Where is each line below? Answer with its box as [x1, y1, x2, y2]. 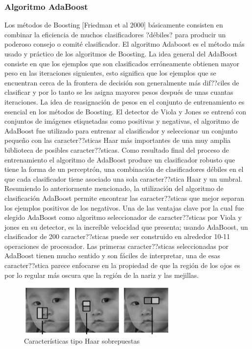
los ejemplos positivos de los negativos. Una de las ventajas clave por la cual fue [4, 202, 244, 213]
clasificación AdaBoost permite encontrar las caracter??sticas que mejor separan [4, 192, 245, 203]
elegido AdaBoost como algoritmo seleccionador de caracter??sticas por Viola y [4, 212, 242, 222]
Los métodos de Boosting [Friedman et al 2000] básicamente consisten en [4, 20, 223, 30]
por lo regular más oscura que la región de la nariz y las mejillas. [4, 269, 199, 280]
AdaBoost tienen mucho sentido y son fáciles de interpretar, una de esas [4, 250, 220, 261]
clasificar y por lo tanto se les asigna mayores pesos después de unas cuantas [4, 87, 233, 97]
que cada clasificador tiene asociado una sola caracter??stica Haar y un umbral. [4, 173, 243, 184]
